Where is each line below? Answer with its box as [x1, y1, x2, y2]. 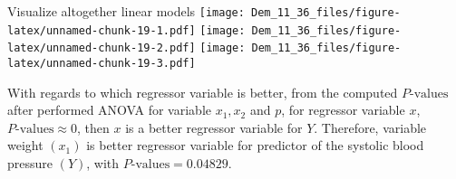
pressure [7, 154, 53, 172]
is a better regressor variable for [125, 118, 303, 137]
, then [77, 118, 110, 137]
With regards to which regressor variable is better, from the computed [7, 82, 398, 101]
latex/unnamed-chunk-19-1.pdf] [7, 24, 196, 37]
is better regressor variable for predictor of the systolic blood [86, 136, 424, 155]
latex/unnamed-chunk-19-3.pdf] [7, 56, 196, 70]
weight [7, 136, 44, 155]
